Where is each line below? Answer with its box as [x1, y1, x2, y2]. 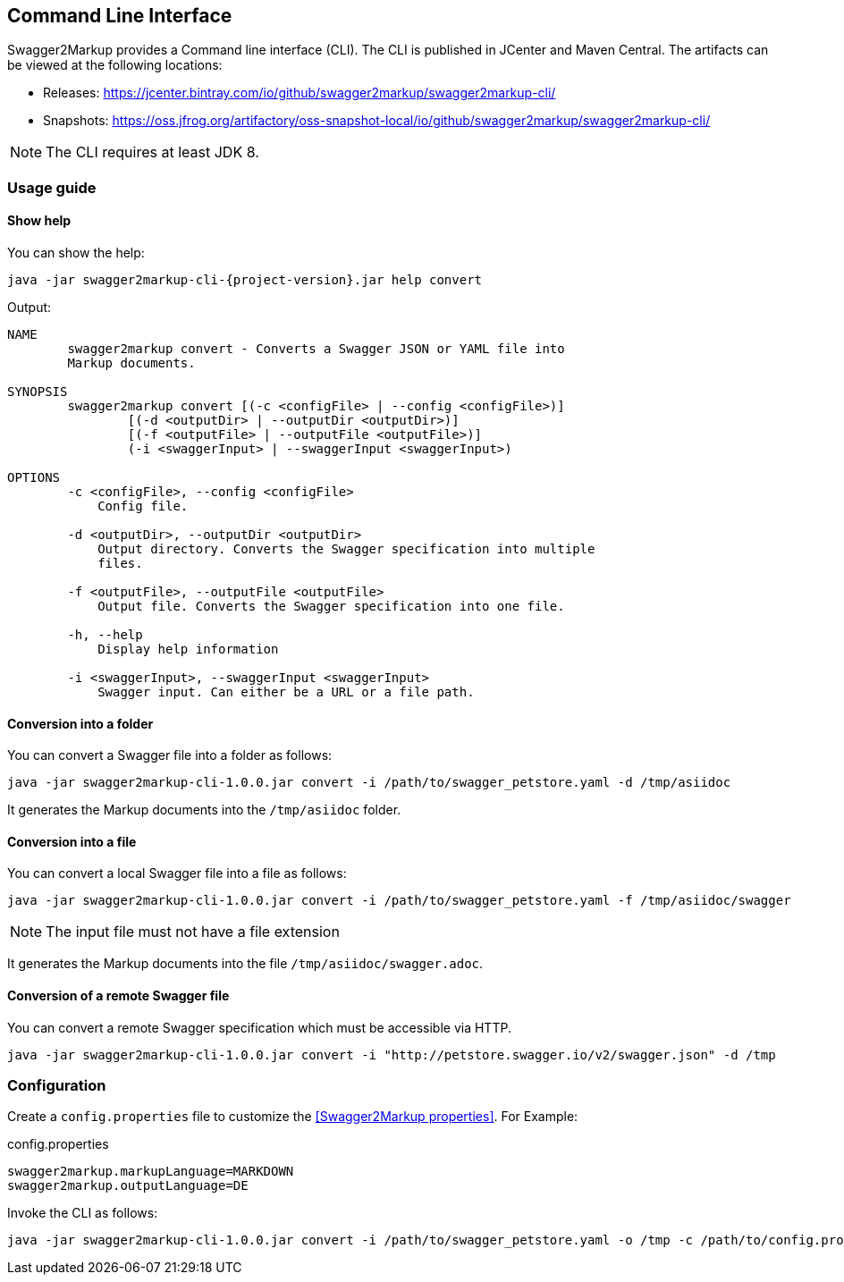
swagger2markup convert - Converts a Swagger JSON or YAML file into [67, 342, 565, 357]
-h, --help [67, 628, 143, 643]
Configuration [7, 1076, 106, 1095]
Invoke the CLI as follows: [7, 1205, 158, 1221]
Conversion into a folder [7, 715, 154, 731]
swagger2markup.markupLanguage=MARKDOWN [7, 1164, 294, 1179]
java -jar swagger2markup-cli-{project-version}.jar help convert [7, 273, 483, 288]
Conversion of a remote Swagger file [7, 988, 230, 1004]
